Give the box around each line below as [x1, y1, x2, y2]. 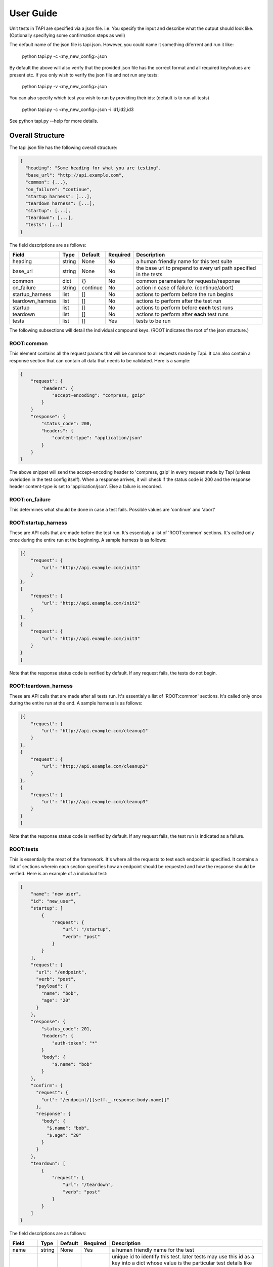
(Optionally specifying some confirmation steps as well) [9, 32, 126, 38]
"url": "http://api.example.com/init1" [41, 565, 140, 570]
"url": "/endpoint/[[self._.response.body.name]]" [41, 1097, 169, 1102]
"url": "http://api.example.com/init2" [41, 600, 140, 606]
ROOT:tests [9, 845, 39, 852]
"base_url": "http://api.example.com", [25, 172, 124, 178]
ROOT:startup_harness [9, 519, 68, 527]
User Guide [9, 8, 58, 19]
